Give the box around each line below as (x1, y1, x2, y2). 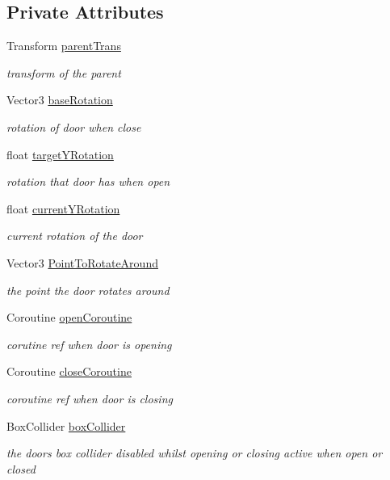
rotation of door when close (6, 118, 141, 135)
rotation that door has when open (6, 173, 170, 190)
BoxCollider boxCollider (6, 417, 126, 434)
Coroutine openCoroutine (6, 309, 132, 326)
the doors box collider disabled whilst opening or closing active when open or (6, 444, 383, 461)
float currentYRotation (6, 200, 120, 217)
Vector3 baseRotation (6, 91, 113, 108)
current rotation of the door (6, 227, 143, 244)
